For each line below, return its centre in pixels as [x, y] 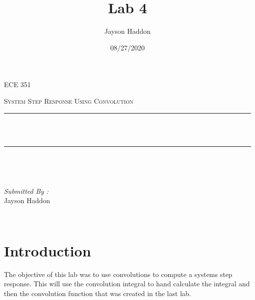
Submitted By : [26, 191]
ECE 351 [17, 84]
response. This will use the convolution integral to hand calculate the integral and [127, 284]
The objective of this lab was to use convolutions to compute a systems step [118, 274]
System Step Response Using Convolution [69, 101]
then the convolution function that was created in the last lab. [98, 293]
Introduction [48, 250]
